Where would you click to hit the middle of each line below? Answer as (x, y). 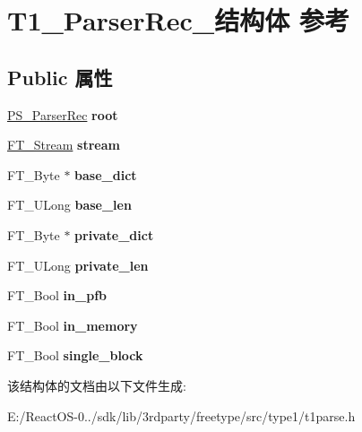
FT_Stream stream (64, 145)
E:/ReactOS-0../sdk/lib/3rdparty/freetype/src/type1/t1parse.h (181, 415)
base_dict (106, 174)
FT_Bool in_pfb (57, 295)
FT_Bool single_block (75, 355)
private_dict (114, 234)
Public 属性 (60, 77)
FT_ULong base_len (69, 205)
